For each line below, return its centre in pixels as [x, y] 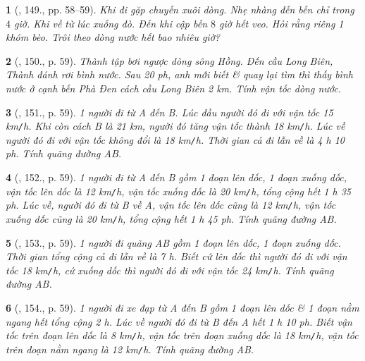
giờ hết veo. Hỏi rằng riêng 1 [282, 23]
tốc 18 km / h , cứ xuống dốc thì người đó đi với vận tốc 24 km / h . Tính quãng [170, 270]
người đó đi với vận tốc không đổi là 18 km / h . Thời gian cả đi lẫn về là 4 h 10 [175, 139]
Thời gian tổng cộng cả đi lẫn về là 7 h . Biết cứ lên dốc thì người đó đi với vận [177, 256]
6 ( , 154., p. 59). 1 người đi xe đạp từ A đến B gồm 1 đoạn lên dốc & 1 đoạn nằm [182, 308]
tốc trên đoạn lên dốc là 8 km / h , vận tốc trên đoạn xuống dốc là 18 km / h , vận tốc [182, 335]
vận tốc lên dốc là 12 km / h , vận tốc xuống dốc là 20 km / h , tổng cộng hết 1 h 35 [178, 191]
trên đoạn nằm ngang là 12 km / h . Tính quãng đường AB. [130, 349]
